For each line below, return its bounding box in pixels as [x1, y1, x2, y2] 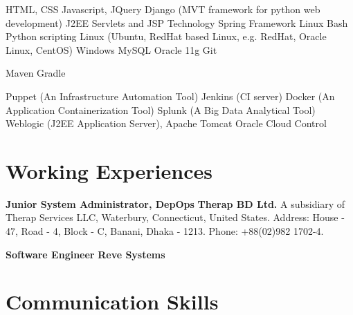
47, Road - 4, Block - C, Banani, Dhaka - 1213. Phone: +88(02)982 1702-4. [6, 224, 324, 238]
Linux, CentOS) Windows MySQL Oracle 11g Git [6, 42, 217, 57]
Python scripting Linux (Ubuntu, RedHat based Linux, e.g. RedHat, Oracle [6, 29, 327, 44]
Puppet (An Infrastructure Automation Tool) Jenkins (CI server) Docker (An [6, 88, 335, 103]
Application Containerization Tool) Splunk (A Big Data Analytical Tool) [6, 102, 316, 117]
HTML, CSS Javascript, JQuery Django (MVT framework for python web [6, 2, 320, 16]
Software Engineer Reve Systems [6, 247, 165, 261]
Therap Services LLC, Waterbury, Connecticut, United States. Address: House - [6, 210, 345, 225]
